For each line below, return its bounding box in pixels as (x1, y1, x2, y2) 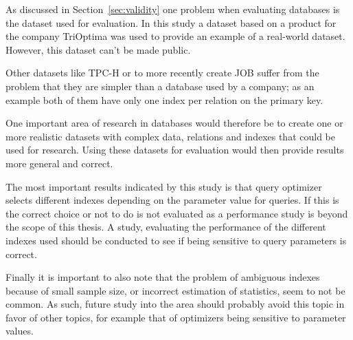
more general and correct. (5, 156, 113, 170)
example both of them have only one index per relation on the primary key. (5, 92, 323, 107)
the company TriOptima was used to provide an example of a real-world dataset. (5, 29, 345, 43)
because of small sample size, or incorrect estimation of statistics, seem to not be (5, 283, 345, 297)
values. (5, 323, 34, 338)
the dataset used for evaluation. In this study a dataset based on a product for (5, 15, 337, 30)
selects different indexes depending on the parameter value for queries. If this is (5, 193, 339, 207)
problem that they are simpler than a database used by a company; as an (5, 78, 315, 93)
